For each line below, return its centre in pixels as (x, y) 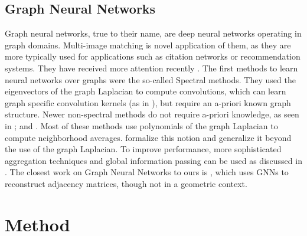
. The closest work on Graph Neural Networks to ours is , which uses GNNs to (147, 172)
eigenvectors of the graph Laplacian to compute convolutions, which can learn (146, 91)
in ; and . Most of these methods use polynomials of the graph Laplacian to (141, 125)
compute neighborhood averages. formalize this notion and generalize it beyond (148, 137)
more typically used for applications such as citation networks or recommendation (153, 56)
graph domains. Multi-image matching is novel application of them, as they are (148, 45)
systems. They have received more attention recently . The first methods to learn (151, 68)
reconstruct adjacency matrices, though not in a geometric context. (126, 183)
